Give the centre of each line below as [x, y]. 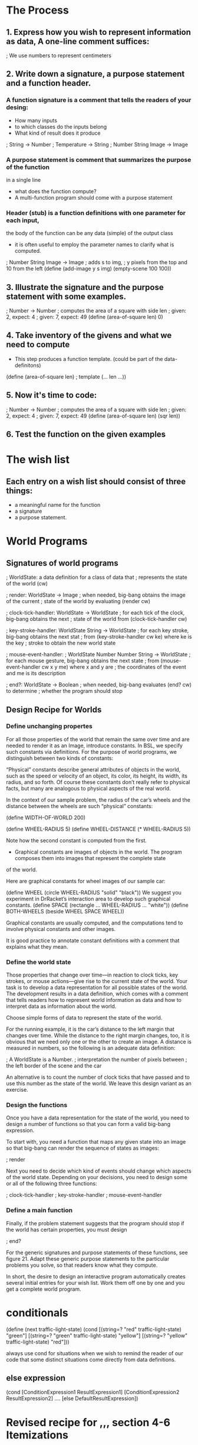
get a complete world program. [44, 1289]
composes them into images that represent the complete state [90, 858]
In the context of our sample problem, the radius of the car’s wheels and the [98, 800]
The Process [37, 10]
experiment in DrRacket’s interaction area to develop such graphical [88, 899]
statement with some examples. [66, 296]
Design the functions [37, 1105]
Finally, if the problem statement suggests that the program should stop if [95, 1223]
